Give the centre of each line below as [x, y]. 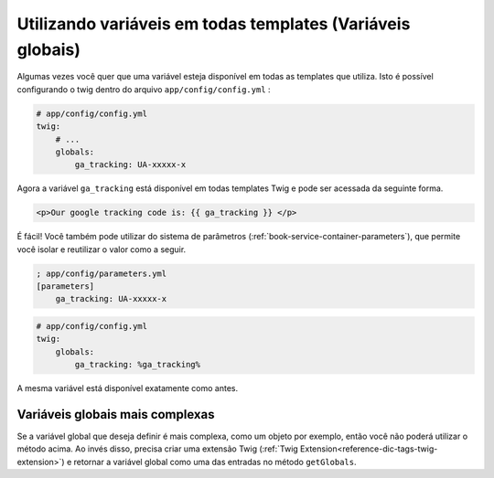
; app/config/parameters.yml [102, 273]
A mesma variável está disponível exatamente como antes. [127, 388]
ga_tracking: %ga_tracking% [138, 365]
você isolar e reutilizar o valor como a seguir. [102, 249]
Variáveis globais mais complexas [116, 414]
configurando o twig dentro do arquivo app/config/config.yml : [144, 89]
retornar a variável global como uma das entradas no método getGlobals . [215, 462]
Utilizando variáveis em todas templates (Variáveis [214, 24]
